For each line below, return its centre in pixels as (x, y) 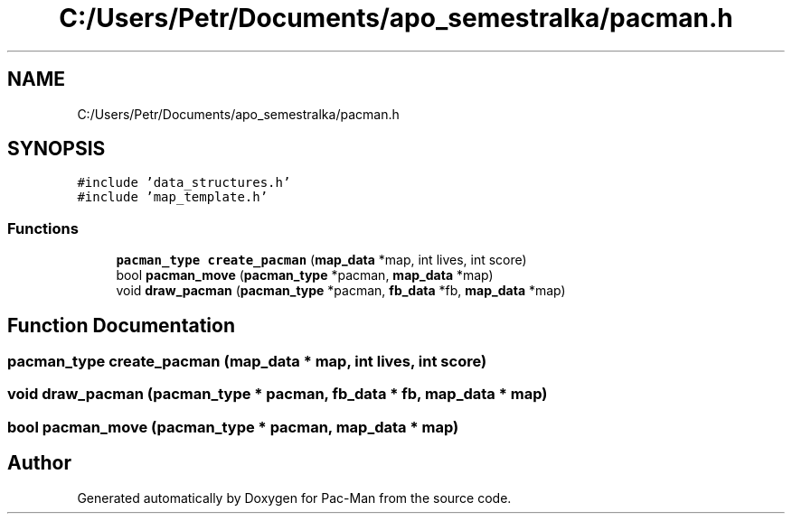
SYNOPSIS (57, 149)
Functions (43, 228)
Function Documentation (121, 325)
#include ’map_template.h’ (173, 197)
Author (39, 463)
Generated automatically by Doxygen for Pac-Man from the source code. (294, 498)
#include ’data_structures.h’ (184, 183)
